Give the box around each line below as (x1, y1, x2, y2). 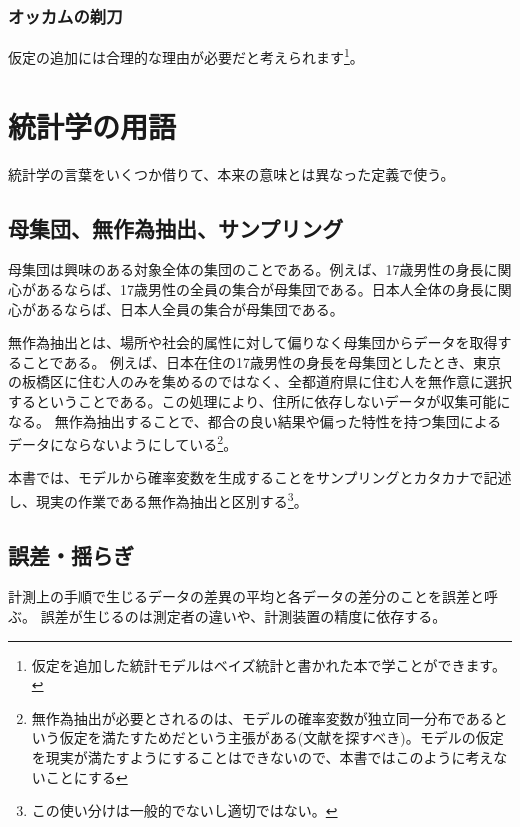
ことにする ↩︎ (45, 766, 128, 787)
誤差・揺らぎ (8, 539, 134, 570)
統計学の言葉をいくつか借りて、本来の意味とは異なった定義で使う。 (8, 163, 455, 184)
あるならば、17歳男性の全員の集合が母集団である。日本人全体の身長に (35, 278, 498, 299)
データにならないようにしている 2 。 (8, 431, 238, 454)
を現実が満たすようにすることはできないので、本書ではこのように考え (31, 747, 494, 767)
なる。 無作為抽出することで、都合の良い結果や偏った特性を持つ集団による (8, 410, 502, 431)
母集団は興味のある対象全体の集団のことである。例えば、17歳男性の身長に (8, 259, 498, 280)
